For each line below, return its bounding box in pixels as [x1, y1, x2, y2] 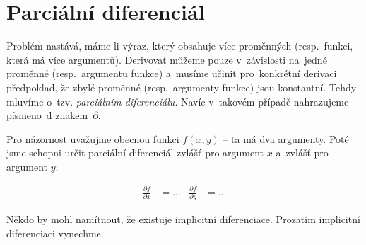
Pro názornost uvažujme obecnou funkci [6, 131, 179, 146]
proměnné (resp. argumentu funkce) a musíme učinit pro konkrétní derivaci [6, 66, 337, 81]
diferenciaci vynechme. [6, 225, 104, 240]
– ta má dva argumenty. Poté [223, 131, 349, 146]
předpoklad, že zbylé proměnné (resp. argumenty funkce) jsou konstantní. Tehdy [6, 79, 357, 94]
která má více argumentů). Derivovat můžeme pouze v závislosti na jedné [6, 52, 327, 67]
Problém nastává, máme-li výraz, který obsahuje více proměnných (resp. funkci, [6, 38, 353, 53]
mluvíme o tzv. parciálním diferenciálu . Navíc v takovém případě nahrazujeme [6, 93, 349, 108]
